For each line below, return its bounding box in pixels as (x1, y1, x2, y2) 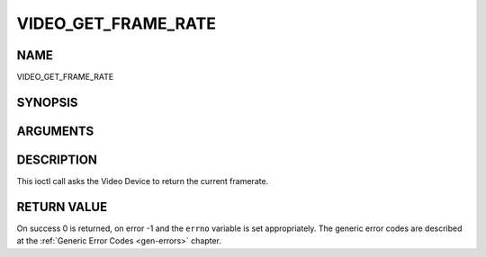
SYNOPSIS (16, 94, 78, 110)
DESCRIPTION (16, 152, 98, 167)
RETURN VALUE (16, 199, 108, 215)
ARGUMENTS (16, 123, 94, 138)
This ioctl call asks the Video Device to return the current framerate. (16, 176, 269, 186)
